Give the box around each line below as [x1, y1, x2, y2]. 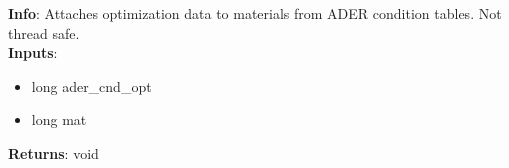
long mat [31, 109, 87, 130]
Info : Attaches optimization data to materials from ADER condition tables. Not [8, 3, 502, 23]
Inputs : [8, 42, 58, 63]
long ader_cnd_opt [31, 75, 152, 96]
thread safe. [8, 22, 80, 43]
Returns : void [8, 142, 99, 163]
